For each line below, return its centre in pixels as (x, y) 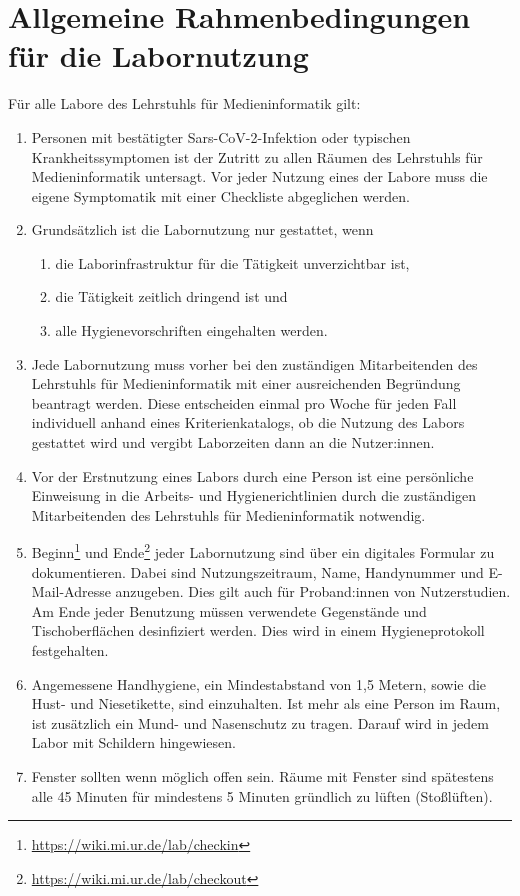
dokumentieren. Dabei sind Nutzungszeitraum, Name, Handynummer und (257, 571)
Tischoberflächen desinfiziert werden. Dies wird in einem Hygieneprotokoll (258, 630)
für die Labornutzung (158, 55)
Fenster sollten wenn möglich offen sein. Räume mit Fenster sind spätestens (262, 776)
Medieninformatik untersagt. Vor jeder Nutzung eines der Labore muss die (259, 176)
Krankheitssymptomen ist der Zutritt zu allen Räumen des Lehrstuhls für (257, 156)
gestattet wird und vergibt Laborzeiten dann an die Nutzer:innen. (233, 442)
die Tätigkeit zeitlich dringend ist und (171, 296)
